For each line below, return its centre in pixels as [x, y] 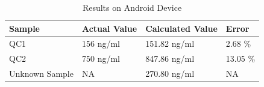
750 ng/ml [101, 58]
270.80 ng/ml [170, 73]
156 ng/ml [101, 43]
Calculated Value [181, 28]
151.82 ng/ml [170, 43]
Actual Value [109, 28]
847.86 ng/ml [170, 58]
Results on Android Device [132, 7]
